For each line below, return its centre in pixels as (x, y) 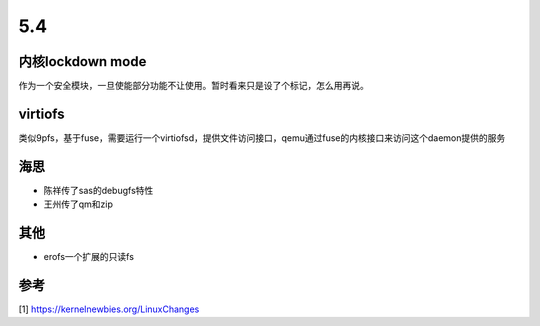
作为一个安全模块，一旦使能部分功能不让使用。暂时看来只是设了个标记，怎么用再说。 (193, 86)
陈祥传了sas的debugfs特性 (98, 190)
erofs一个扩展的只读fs (89, 257)
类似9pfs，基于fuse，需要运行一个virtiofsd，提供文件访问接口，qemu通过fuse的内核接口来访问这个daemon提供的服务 (262, 137)
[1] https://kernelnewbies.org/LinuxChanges (109, 309)
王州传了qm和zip (78, 204)
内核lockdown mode (82, 61)
